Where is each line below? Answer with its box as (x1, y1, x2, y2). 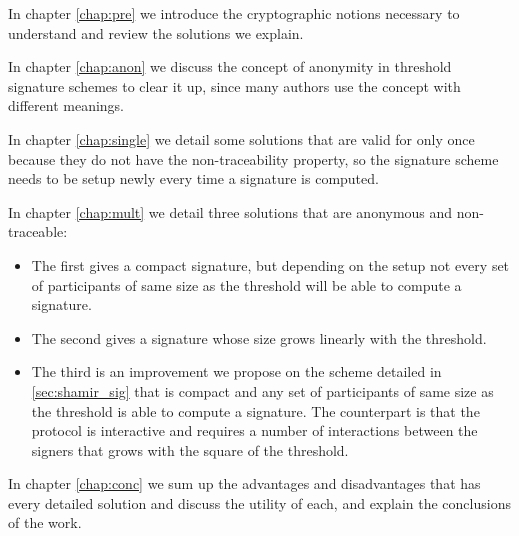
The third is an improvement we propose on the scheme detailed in (31, 361, 442, 382)
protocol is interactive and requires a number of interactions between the (31, 420, 478, 441)
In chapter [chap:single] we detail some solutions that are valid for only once (8, 128, 475, 149)
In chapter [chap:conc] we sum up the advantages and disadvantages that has (8, 473, 481, 494)
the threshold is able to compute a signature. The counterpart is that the (31, 400, 480, 421)
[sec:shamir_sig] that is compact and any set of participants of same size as (31, 380, 494, 401)
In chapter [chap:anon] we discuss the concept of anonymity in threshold (8, 56, 452, 77)
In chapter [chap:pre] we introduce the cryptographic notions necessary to (8, 3, 460, 23)
